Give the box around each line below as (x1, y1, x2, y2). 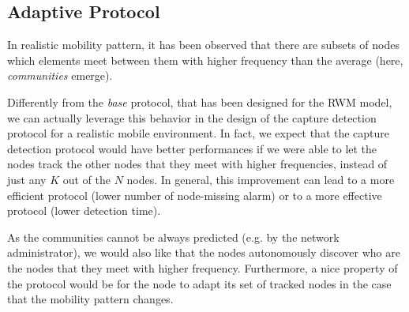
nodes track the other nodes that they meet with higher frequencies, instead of (7, 156, 388, 172)
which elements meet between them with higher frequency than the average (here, (7, 51, 403, 68)
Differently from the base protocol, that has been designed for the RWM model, (7, 93, 392, 110)
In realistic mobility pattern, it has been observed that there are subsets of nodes (7, 36, 400, 53)
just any (7, 171, 47, 187)
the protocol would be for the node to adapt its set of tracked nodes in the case (7, 275, 392, 291)
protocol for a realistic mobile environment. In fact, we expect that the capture (7, 125, 390, 141)
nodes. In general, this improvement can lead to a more (126, 171, 395, 187)
